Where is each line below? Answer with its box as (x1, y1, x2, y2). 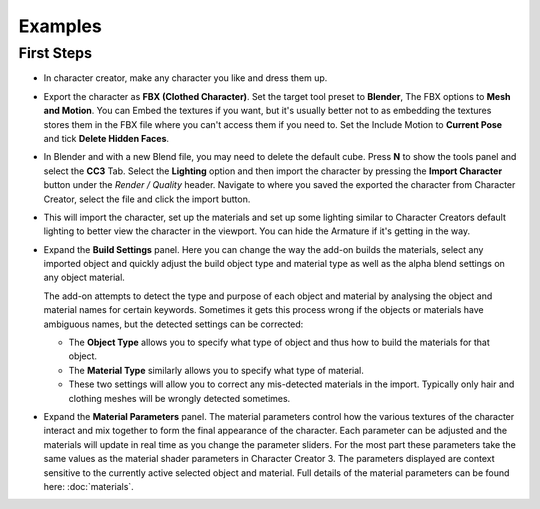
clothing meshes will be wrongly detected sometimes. (68, 392, 291, 404)
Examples (18, 15, 102, 37)
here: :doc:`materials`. (43, 480, 134, 492)
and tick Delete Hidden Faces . (43, 132, 170, 144)
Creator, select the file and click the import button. (43, 193, 251, 205)
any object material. (43, 271, 125, 284)
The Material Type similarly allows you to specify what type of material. (68, 364, 365, 376)
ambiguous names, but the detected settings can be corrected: (43, 318, 304, 330)
